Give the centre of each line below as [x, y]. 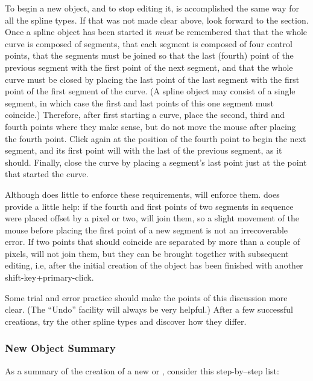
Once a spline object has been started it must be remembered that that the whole [156, 32]
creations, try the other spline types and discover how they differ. [126, 321]
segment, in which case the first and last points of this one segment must [139, 103]
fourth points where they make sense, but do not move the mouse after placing [150, 126]
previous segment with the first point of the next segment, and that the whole [149, 67]
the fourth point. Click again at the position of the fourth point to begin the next [156, 138]
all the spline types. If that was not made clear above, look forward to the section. [157, 20]
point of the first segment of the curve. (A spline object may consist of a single [150, 91]
